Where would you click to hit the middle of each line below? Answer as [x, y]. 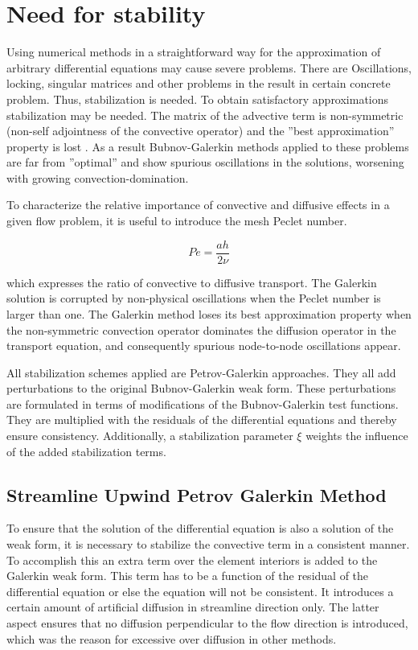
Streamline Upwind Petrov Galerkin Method [197, 494]
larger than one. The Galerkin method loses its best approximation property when [209, 313]
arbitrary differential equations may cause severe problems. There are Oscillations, [209, 67]
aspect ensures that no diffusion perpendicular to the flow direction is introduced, [207, 623]
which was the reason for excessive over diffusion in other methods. [172, 638]
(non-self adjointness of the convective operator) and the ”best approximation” [201, 131]
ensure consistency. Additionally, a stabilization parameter [150, 436]
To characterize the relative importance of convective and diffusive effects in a [198, 205]
